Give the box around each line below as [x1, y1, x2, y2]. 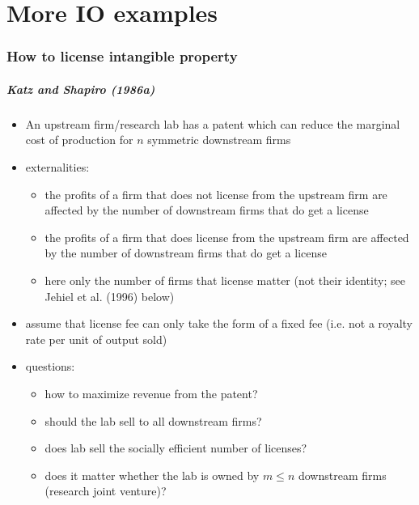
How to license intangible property [6, 46, 238, 66]
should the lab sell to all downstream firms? [44, 412, 262, 429]
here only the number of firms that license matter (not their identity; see [44, 271, 405, 288]
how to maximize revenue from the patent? [44, 384, 258, 401]
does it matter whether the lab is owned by [44, 466, 260, 483]
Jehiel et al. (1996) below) [44, 287, 175, 304]
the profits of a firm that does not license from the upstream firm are [44, 185, 387, 202]
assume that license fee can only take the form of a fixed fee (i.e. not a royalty [25, 315, 413, 332]
